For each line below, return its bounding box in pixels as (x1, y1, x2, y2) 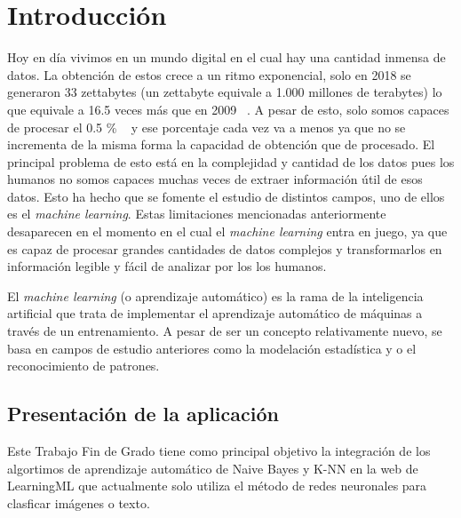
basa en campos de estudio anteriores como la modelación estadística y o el (7, 339, 417, 357)
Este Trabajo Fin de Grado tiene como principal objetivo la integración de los (7, 442, 431, 460)
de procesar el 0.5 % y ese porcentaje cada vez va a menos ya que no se (7, 117, 406, 136)
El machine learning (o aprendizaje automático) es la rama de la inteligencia (7, 286, 424, 305)
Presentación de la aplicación (7, 400, 279, 427)
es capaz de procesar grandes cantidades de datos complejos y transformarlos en (7, 239, 442, 258)
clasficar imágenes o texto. (7, 493, 150, 512)
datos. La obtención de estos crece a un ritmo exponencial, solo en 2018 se (7, 65, 411, 84)
